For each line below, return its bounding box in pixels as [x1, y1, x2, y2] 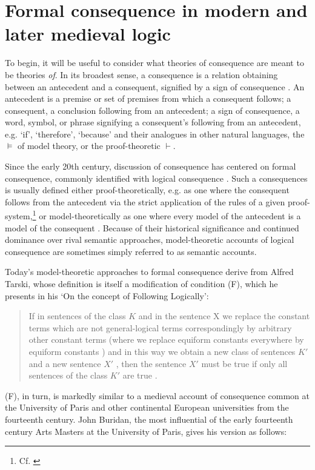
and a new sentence [28, 357, 101, 369]
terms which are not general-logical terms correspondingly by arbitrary [28, 321, 292, 334]
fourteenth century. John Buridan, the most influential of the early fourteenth [5, 413, 293, 425]
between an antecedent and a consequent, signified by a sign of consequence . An [5, 80, 305, 93]
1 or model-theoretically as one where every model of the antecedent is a [32, 208, 301, 222]
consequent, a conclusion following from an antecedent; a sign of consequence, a [5, 104, 300, 116]
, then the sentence [116, 357, 187, 369]
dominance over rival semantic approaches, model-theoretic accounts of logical [5, 233, 294, 246]
